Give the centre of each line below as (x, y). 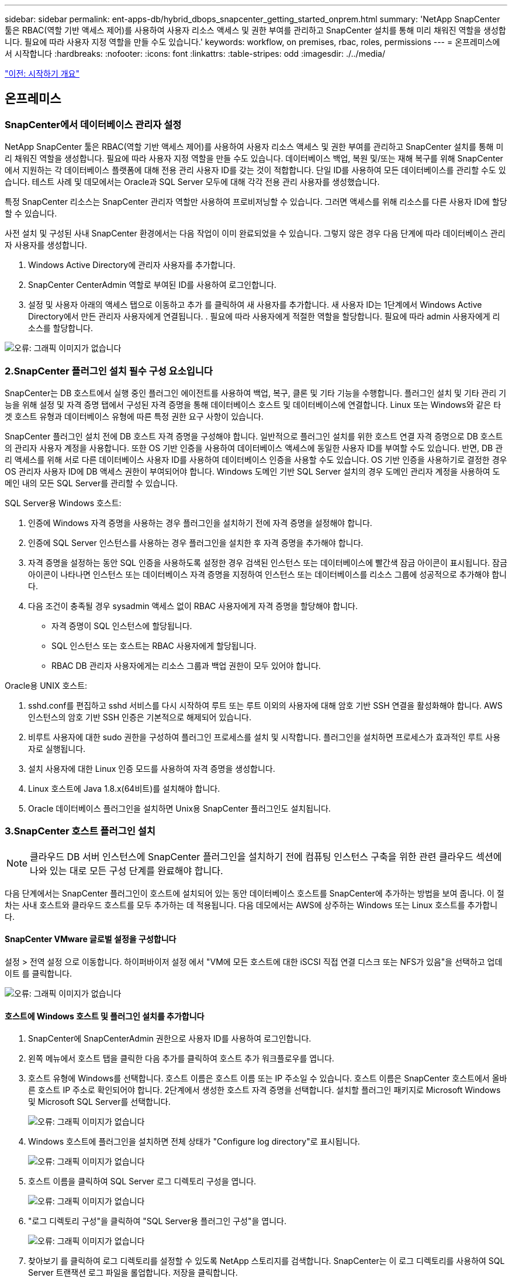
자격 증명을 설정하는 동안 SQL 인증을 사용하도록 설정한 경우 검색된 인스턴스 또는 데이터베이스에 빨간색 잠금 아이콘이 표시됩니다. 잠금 (268, 562)
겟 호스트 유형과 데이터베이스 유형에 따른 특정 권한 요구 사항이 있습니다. (134, 416)
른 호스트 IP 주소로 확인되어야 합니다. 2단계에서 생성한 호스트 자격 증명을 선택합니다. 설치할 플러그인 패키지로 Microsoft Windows (264, 1090)
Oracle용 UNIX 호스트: (46, 685)
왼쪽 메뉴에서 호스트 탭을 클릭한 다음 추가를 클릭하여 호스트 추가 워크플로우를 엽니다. (181, 1059)
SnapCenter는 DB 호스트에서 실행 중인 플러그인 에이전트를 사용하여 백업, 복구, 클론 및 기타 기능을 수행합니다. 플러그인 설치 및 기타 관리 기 (256, 393)
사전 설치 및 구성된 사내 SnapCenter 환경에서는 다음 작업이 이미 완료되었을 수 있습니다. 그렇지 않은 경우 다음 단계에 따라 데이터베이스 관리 (255, 233)
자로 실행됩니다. (57, 748)
